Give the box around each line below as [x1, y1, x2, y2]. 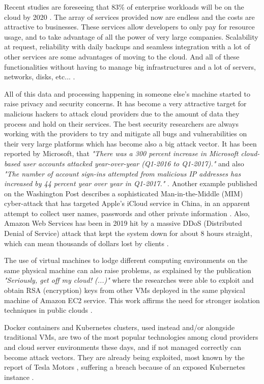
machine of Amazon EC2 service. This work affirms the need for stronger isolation [4, 294, 260, 305]
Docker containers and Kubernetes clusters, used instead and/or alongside [4, 321, 235, 332]
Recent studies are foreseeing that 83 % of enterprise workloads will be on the [4, 2, 244, 12]
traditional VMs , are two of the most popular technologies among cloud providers [4, 332, 258, 342]
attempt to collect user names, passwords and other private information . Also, [4, 208, 250, 218]
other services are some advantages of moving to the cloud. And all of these [4, 51, 240, 62]
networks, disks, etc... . [4, 71, 75, 82]
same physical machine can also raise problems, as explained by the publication [4, 264, 251, 275]
